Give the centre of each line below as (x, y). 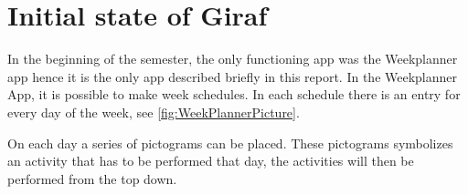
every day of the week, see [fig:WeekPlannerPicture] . (154, 112)
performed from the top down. (92, 178)
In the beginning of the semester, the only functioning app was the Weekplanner (233, 59)
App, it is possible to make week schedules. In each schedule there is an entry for (234, 94)
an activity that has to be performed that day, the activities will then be (211, 161)
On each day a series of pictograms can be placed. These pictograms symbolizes (230, 143)
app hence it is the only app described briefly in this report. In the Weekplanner (233, 76)
